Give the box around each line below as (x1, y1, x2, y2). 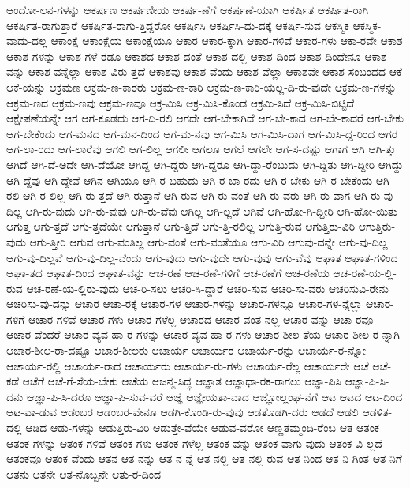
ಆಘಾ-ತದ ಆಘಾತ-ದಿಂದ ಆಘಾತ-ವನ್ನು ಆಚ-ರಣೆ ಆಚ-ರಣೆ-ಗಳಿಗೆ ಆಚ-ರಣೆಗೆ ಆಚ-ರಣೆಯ (6, 265, 330, 281)
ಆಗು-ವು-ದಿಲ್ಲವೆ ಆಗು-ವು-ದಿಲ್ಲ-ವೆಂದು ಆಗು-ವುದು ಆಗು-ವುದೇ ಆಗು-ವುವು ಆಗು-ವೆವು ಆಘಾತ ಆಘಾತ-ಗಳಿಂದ (6, 249, 398, 265)
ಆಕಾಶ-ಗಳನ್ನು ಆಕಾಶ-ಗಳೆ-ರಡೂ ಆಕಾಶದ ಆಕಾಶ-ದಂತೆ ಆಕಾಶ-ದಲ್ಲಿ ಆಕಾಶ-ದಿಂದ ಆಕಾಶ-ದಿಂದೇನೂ (6, 47, 361, 64)
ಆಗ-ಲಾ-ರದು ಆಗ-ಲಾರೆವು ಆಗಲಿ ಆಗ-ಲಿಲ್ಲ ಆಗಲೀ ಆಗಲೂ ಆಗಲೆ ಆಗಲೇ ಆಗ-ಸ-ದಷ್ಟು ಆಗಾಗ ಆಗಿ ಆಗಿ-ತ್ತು (6, 141, 397, 157)
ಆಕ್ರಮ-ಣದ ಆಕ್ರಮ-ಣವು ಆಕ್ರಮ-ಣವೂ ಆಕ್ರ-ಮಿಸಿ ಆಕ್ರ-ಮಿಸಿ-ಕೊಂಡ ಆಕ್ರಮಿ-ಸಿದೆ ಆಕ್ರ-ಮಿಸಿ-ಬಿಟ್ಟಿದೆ (6, 94, 355, 111)
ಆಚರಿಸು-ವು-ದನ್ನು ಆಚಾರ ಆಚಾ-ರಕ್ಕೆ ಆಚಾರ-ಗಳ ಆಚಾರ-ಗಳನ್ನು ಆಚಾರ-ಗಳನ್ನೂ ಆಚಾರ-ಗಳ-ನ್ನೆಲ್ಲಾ (6, 295, 363, 312)
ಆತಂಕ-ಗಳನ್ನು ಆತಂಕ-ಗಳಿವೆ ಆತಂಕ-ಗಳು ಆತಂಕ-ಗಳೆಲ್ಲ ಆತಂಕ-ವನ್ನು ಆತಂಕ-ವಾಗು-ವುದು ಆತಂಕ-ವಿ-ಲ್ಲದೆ (6, 434, 383, 451)
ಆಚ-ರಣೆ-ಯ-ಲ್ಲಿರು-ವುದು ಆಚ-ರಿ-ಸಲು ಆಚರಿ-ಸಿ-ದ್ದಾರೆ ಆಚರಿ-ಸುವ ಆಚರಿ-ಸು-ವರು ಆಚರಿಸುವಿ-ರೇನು (26, 280, 389, 296)
